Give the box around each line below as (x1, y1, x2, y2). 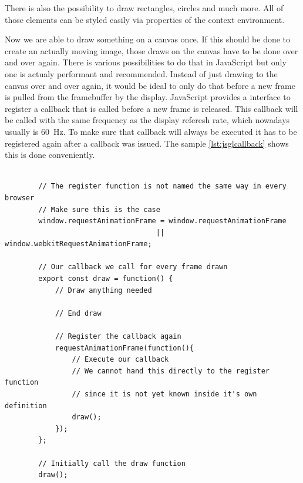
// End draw (55, 309, 102, 317)
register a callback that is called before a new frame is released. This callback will (5, 102, 298, 114)
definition (5, 401, 47, 410)
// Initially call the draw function (38, 459, 186, 468)
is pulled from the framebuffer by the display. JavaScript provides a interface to (5, 91, 291, 103)
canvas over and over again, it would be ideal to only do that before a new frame (5, 79, 295, 91)
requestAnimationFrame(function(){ (55, 343, 194, 352)
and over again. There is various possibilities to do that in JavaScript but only (5, 56, 287, 68)
